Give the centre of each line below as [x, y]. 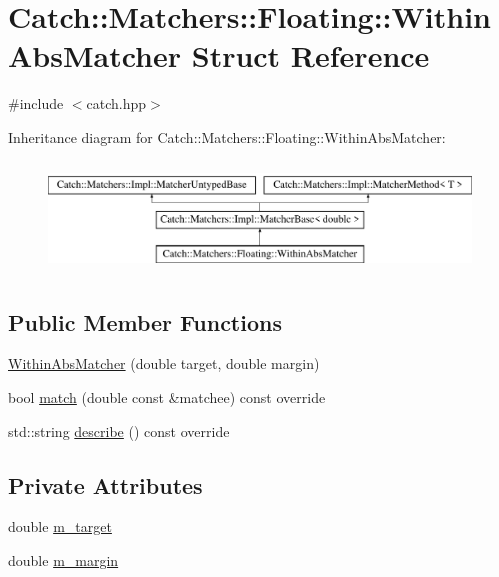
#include [36, 103]
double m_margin [63, 560]
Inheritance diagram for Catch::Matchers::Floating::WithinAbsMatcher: [227, 136]
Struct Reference [310, 55]
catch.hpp [116, 103]
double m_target [60, 526]
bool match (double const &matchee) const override [167, 397]
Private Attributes [105, 484]
